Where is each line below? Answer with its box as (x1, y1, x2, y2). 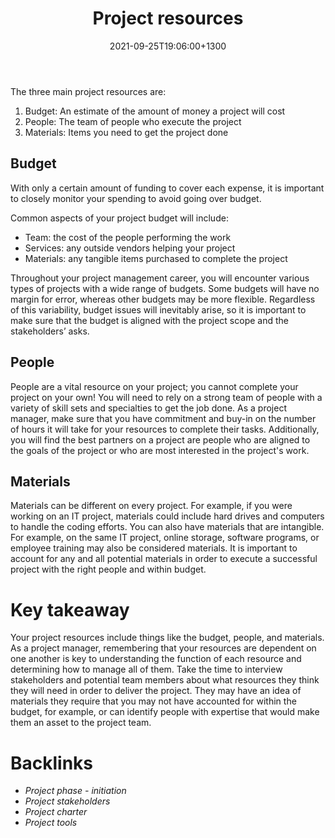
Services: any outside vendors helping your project (24, 242, 236, 254)
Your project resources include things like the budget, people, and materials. (10, 632, 325, 644)
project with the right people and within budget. (10, 563, 207, 576)
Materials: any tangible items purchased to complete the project (24, 252, 288, 264)
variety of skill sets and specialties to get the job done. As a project (10, 402, 287, 414)
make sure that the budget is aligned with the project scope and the (10, 314, 289, 326)
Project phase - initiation (24, 785, 127, 797)
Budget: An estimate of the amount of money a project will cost (24, 105, 286, 117)
